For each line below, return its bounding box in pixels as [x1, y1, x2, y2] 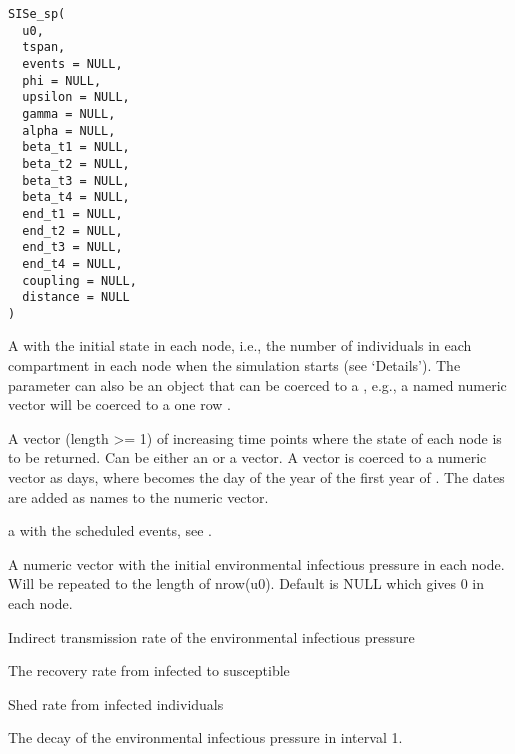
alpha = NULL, [22, 123, 116, 138]
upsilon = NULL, [22, 90, 130, 105]
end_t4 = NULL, [22, 256, 123, 271]
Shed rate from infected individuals [8, 693, 224, 714]
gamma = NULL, [22, 106, 116, 121]
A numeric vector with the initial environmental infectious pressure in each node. [8, 553, 505, 574]
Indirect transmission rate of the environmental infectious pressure [8, 626, 415, 647]
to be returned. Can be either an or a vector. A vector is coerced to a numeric [8, 447, 487, 468]
